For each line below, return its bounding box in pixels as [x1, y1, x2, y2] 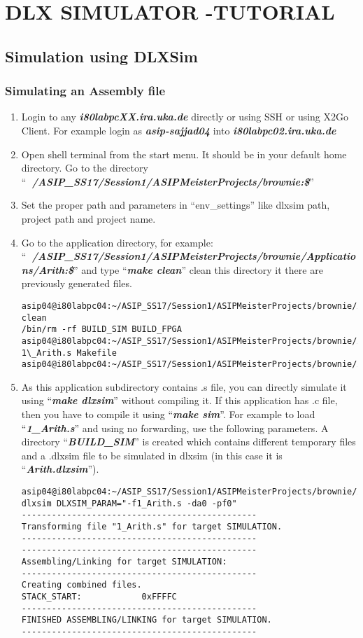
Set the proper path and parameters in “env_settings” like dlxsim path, [21, 197, 330, 212]
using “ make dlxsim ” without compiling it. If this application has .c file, [21, 393, 338, 408]
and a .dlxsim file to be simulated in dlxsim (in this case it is [21, 448, 283, 462]
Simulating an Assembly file [5, 82, 166, 99]
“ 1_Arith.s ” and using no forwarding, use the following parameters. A [21, 420, 329, 435]
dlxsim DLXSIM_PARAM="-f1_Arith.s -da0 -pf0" [21, 498, 237, 508]
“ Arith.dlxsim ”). [21, 462, 99, 476]
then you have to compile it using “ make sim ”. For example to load [21, 407, 315, 422]
